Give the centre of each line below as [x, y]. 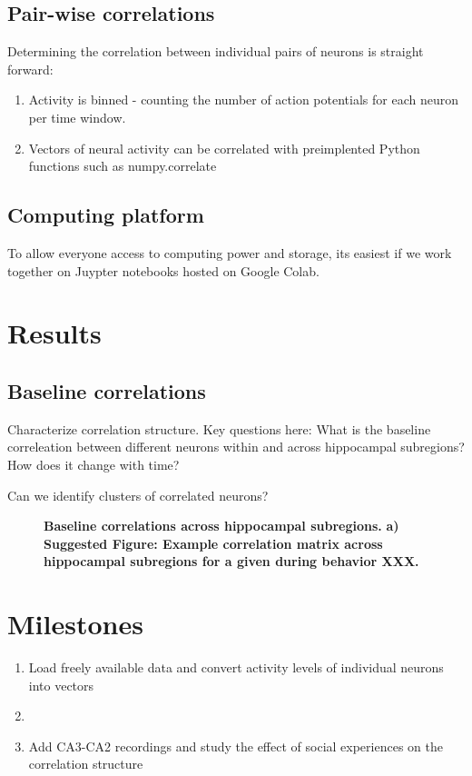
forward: [30, 69]
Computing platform [106, 215]
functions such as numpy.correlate [123, 166]
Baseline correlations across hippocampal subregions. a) [221, 526]
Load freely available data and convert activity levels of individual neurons [236, 667]
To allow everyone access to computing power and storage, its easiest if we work [230, 252]
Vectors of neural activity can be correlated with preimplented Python [224, 148]
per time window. [77, 117]
